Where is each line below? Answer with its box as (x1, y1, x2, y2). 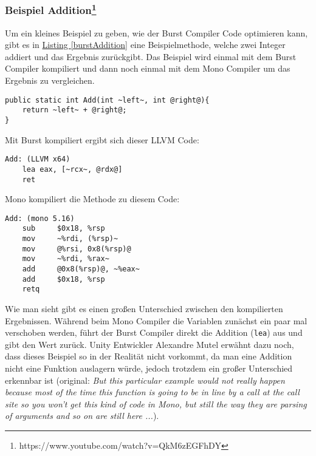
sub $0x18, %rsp (22, 224, 105, 233)
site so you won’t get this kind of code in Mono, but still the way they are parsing (5, 397, 307, 410)
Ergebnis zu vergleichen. (5, 74, 95, 87)
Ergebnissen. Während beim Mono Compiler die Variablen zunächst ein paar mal (5, 314, 307, 327)
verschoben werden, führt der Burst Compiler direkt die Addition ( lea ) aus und (5, 326, 303, 339)
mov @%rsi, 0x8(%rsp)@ (22, 244, 131, 253)
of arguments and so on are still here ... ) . (5, 409, 159, 422)
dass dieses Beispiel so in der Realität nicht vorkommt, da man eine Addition (5, 350, 292, 362)
